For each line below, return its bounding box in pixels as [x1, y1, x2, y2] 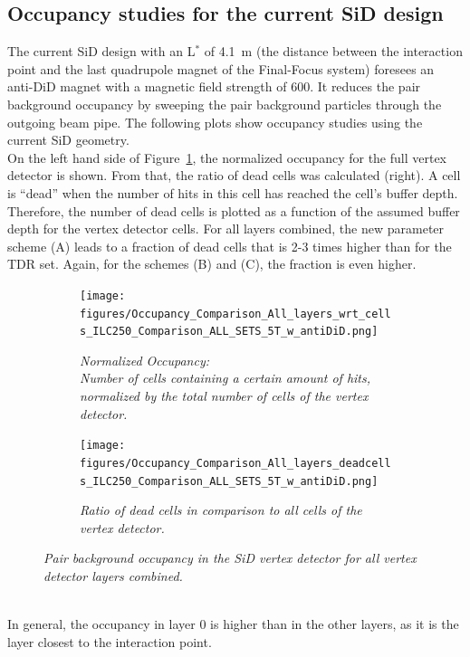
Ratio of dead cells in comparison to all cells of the [80, 500, 362, 519]
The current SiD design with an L [7, 42, 196, 61]
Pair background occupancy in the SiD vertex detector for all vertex [43, 548, 417, 567]
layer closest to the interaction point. [7, 632, 212, 651]
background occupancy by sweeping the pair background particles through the [7, 94, 442, 113]
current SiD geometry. [7, 130, 129, 149]
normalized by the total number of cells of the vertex [80, 386, 369, 405]
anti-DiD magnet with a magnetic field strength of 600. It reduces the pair [7, 77, 421, 96]
